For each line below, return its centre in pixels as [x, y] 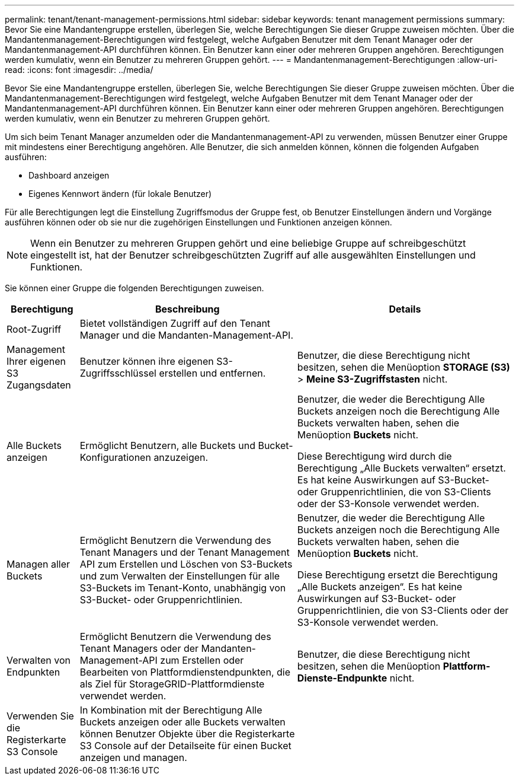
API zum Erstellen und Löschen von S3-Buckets [186, 564]
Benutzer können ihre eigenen [147, 361]
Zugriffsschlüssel [118, 373]
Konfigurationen [115, 457]
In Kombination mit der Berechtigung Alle [171, 710]
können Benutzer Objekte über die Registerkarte [187, 734]
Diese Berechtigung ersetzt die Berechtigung [398, 575]
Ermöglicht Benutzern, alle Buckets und [167, 445]
